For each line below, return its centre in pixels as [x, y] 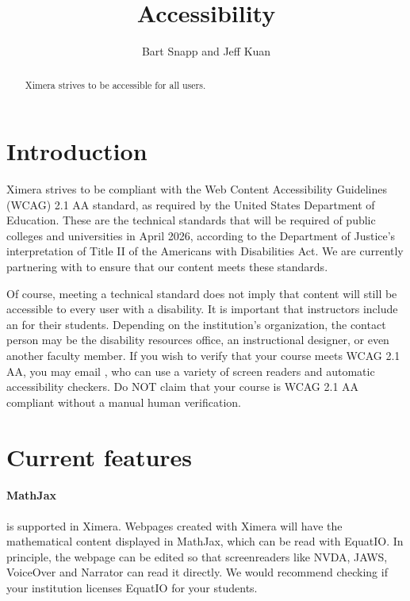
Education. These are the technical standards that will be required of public [191, 220]
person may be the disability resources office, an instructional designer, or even [198, 340]
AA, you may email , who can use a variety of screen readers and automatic [191, 371]
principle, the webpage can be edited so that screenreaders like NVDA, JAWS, [197, 556]
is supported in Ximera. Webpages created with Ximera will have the [174, 525]
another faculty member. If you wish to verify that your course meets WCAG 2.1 [203, 356]
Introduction [77, 151]
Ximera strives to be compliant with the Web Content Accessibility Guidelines [197, 189]
